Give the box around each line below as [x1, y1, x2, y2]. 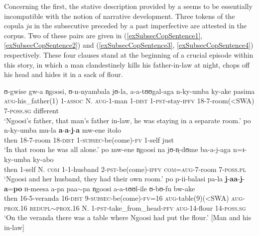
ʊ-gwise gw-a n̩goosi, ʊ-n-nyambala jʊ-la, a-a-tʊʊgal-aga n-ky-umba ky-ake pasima [4, 85, 255, 96]
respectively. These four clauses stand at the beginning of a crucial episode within [4, 49, 254, 60]
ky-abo [32, 154, 54, 164]
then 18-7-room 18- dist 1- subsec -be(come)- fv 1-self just [4, 134, 174, 145]
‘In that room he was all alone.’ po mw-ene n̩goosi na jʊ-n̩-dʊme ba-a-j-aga [4, 144, 231, 155]
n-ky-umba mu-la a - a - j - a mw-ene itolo [4, 125, 121, 135]
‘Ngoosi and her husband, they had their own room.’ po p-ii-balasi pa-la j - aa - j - [4, 173, 245, 184]
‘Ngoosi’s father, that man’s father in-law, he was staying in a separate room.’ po [4, 115, 251, 125]
